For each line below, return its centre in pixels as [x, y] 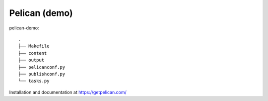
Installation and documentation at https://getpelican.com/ [68, 92]
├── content [33, 53]
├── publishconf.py [42, 74]
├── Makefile [34, 46]
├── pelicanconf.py [42, 67]
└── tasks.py [34, 81]
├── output [31, 60]
